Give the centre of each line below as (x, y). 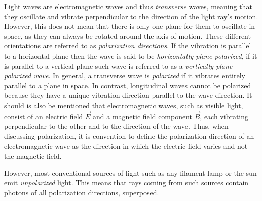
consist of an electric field (44, 116)
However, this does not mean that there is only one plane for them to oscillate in (130, 26)
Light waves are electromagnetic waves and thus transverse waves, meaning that (128, 6)
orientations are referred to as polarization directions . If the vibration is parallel (128, 46)
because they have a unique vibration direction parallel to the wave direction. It (128, 95)
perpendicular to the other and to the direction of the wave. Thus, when (116, 126)
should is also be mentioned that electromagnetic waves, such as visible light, (124, 105)
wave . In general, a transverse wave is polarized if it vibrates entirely (139, 76)
